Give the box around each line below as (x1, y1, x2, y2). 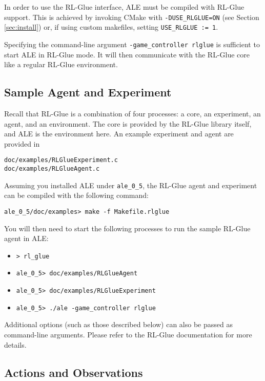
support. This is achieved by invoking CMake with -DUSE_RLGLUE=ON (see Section (4, 11, 259, 22)
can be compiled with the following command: (4, 190, 149, 200)
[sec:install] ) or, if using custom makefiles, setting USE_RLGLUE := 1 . (4, 22, 218, 32)
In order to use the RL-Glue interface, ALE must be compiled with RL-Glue (4, 2, 244, 12)
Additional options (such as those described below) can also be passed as (4, 319, 233, 330)
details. (4, 339, 27, 350)
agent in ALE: (4, 233, 49, 244)
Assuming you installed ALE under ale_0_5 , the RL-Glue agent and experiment (4, 179, 257, 190)
